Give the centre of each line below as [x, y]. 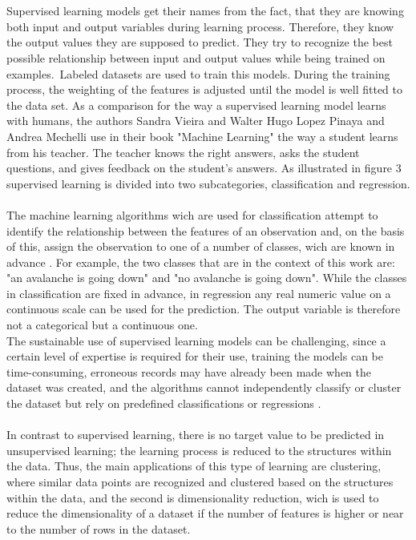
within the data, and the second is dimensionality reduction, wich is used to [193, 497]
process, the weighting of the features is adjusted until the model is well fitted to [205, 89]
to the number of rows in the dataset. [99, 528]
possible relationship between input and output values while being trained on [196, 57]
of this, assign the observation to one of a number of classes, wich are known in [201, 246]
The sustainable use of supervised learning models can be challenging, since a [196, 340]
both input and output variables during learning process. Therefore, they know [200, 26]
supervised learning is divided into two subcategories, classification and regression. [208, 183]
